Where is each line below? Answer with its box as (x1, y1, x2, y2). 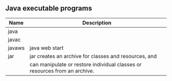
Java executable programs (5, 4, 92, 13)
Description (82, 19, 112, 26)
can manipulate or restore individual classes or (30, 61, 142, 68)
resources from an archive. (30, 67, 95, 74)
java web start (30, 44, 64, 51)
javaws (8, 44, 25, 51)
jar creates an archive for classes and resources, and (30, 52, 157, 60)
